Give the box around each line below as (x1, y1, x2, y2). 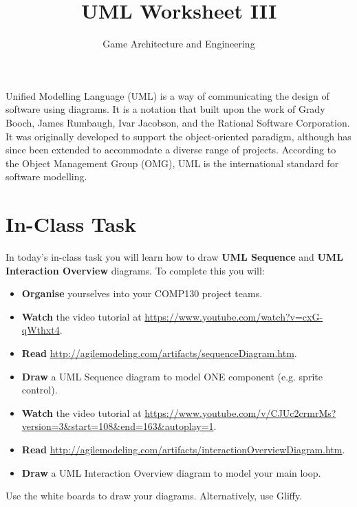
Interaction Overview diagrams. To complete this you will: (6, 263, 265, 277)
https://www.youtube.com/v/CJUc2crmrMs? (144, 405, 336, 420)
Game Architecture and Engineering (102, 36, 255, 51)
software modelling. (6, 169, 87, 184)
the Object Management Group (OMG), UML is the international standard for (6, 155, 339, 170)
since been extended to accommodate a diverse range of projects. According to (6, 142, 336, 157)
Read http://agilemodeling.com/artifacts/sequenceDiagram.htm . (21, 345, 297, 360)
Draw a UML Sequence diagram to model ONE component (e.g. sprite (21, 369, 323, 383)
